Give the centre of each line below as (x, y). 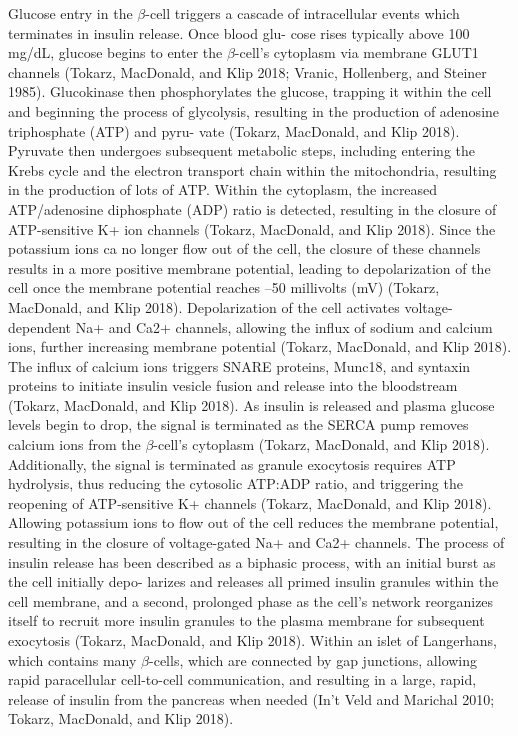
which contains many (72, 659)
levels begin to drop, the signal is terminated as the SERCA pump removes (238, 424)
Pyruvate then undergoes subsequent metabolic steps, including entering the (241, 150)
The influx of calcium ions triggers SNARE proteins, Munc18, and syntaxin (239, 365)
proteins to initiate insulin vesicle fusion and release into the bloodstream (233, 385)
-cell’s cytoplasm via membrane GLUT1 (356, 52)
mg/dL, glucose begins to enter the (115, 52)
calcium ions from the (74, 444)
